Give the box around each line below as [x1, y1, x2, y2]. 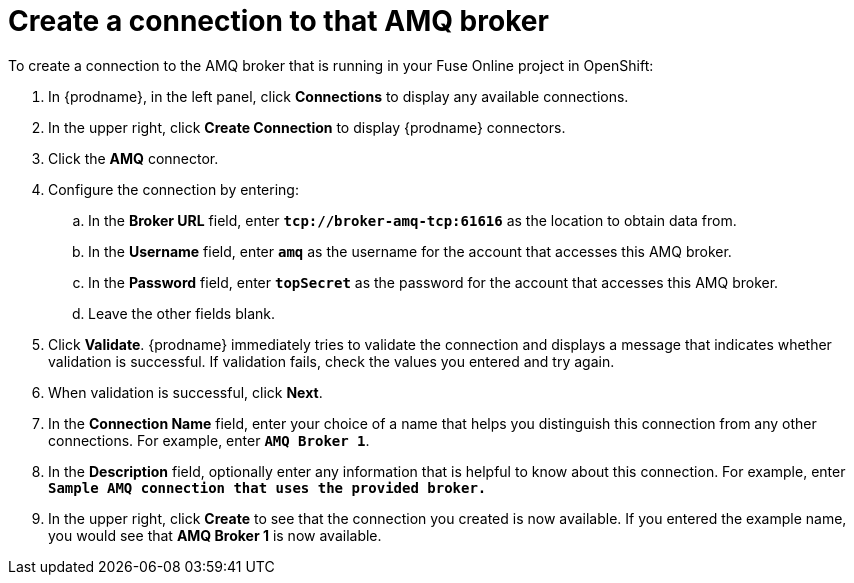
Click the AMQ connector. [48, 149, 219, 167]
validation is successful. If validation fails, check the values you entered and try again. [48, 352, 615, 370]
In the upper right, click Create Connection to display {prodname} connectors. [48, 118, 566, 136]
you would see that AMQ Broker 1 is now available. [48, 526, 382, 544]
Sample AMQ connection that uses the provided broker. [48, 479, 487, 496]
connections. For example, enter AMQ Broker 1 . [48, 431, 370, 449]
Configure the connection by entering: [48, 180, 299, 198]
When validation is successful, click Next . [48, 383, 323, 401]
